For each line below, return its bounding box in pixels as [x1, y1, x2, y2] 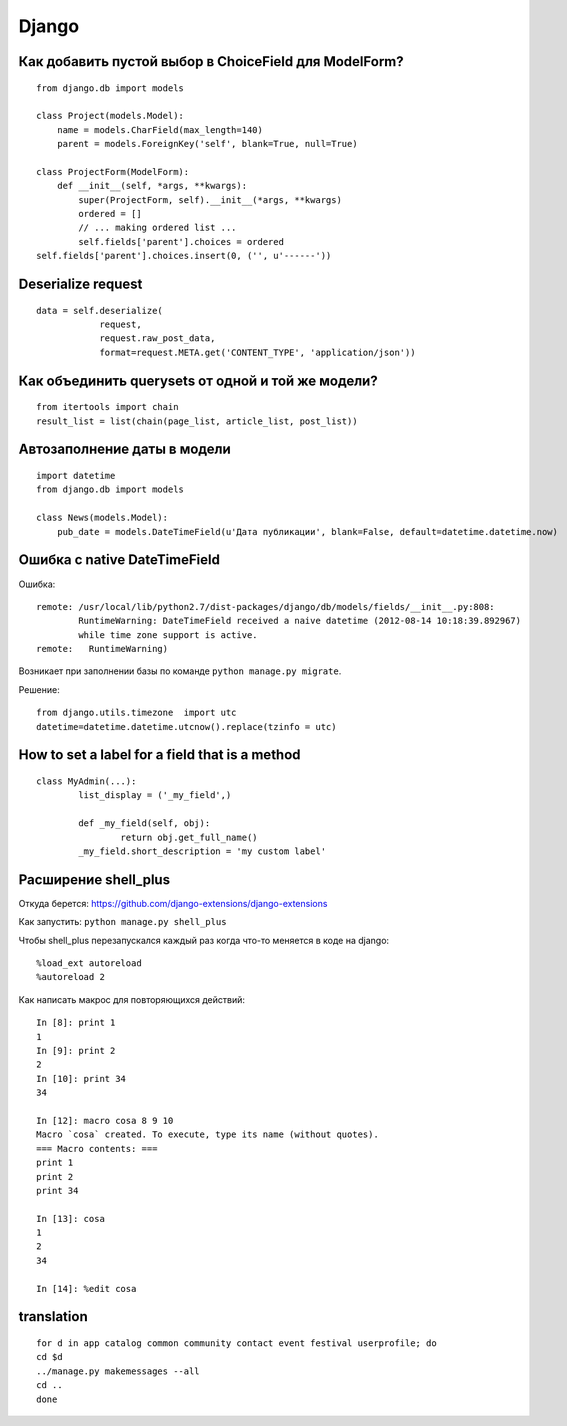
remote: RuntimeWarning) [36, 643, 169, 655]
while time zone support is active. [78, 629, 259, 640]
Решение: [18, 683, 60, 695]
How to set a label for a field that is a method [18, 746, 301, 764]
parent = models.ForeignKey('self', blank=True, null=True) [56, 138, 359, 150]
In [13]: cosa [36, 1213, 105, 1224]
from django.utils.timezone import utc [36, 707, 237, 719]
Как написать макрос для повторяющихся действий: [18, 993, 245, 1005]
